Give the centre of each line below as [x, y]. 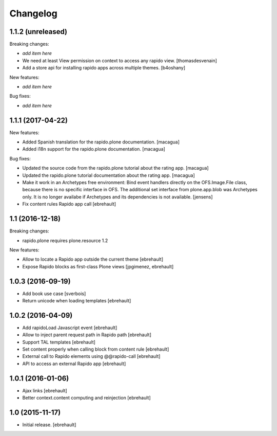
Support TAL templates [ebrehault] [59, 342]
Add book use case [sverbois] [54, 294]
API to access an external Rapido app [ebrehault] [74, 364]
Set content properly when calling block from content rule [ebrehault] [96, 349]
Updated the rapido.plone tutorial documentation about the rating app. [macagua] [108, 175]
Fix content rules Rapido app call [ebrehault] [69, 204]
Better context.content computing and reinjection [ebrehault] [86, 398]
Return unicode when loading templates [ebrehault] [77, 300]
